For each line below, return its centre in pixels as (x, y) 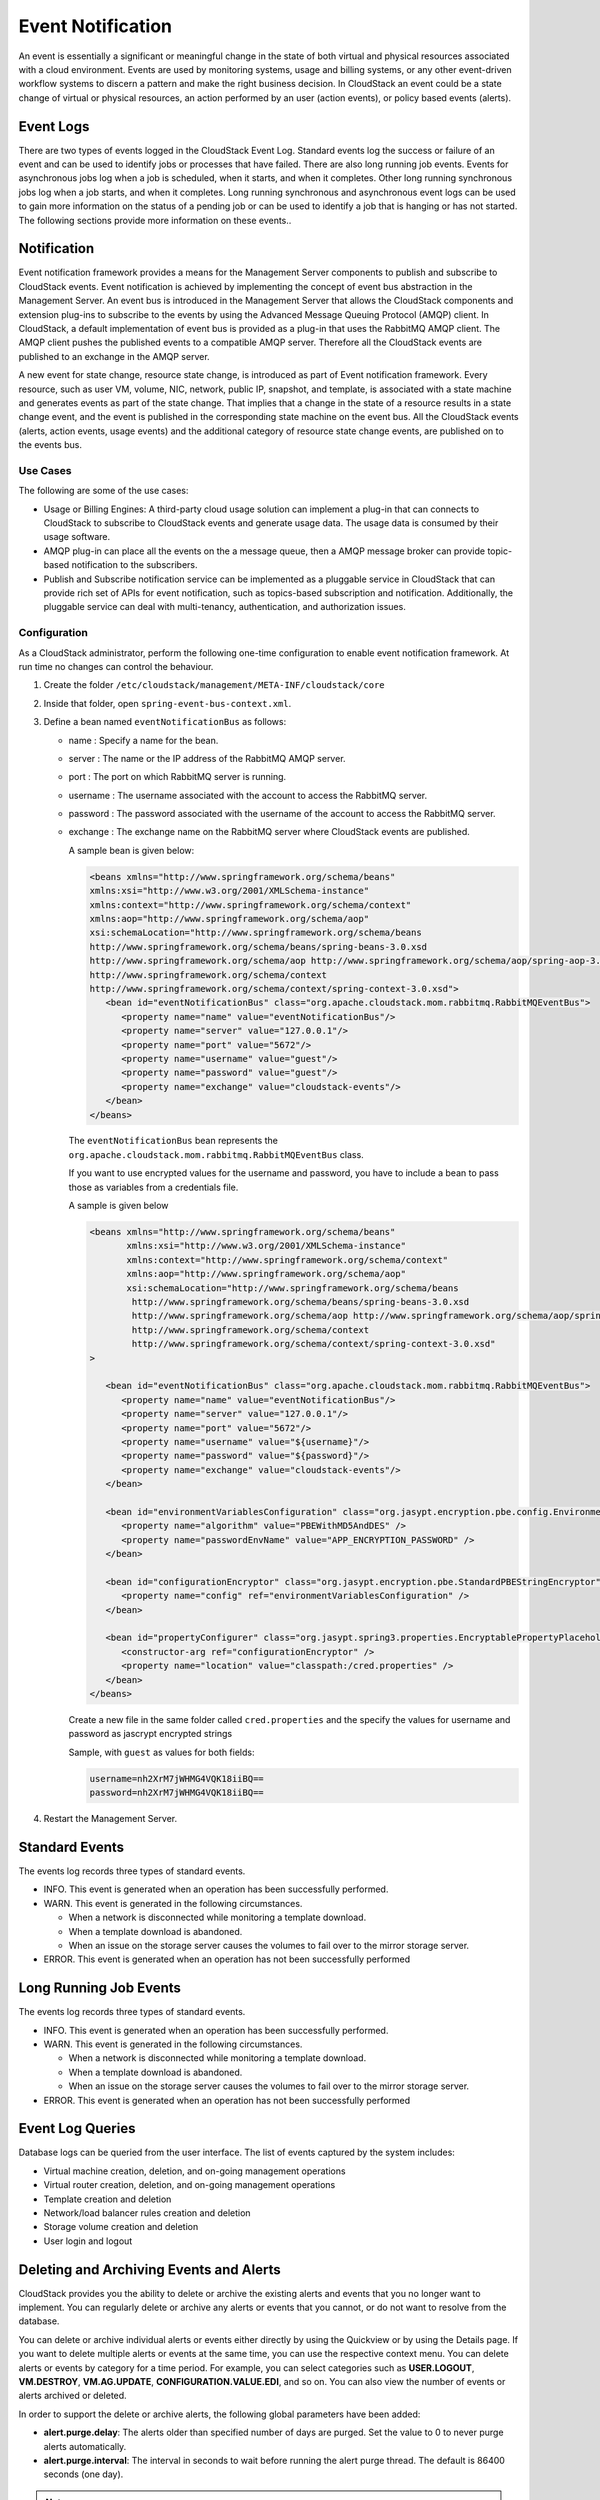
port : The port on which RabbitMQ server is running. (177, 777)
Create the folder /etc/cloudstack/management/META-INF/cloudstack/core (214, 685)
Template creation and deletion (107, 2199)
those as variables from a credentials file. (153, 1187)
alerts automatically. (85, 2446)
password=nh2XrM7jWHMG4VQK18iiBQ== (176, 1793)
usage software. (77, 537)
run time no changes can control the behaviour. (116, 666)
